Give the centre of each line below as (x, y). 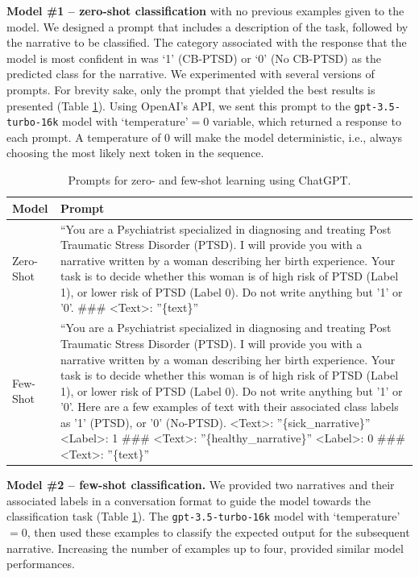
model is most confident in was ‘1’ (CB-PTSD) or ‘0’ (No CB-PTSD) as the (194, 58)
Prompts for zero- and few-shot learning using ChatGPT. (209, 180)
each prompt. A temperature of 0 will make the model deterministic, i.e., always (205, 137)
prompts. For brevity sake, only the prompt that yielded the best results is (191, 89)
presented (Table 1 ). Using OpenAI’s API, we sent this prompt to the (178, 105)
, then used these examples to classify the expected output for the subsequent (218, 532)
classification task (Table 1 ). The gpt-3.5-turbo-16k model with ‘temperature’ (203, 516)
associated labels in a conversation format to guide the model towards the (189, 500)
